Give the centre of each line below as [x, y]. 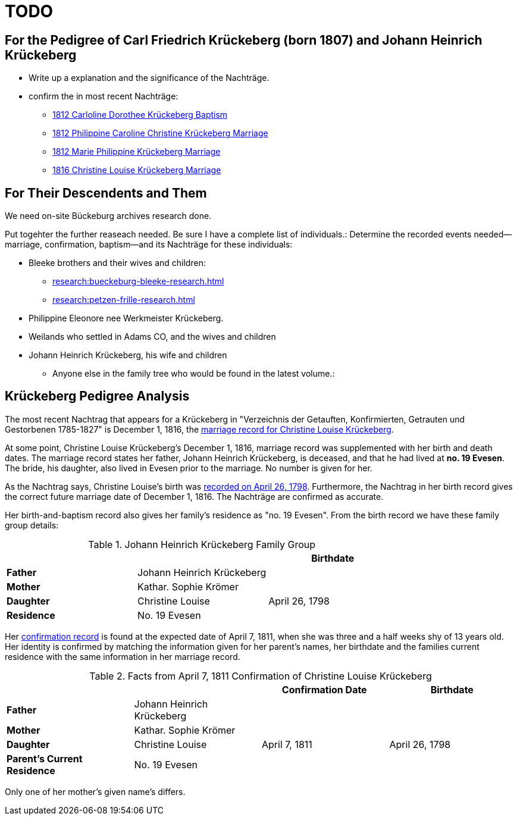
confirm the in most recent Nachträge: [104, 96]
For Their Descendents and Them [106, 193]
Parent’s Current [45, 758]
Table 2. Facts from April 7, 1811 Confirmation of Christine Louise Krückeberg [261, 676]
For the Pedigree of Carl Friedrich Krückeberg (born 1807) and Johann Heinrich [244, 40]
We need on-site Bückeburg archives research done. [108, 216]
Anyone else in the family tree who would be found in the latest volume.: [194, 374]
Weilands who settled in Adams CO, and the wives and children [152, 337]
